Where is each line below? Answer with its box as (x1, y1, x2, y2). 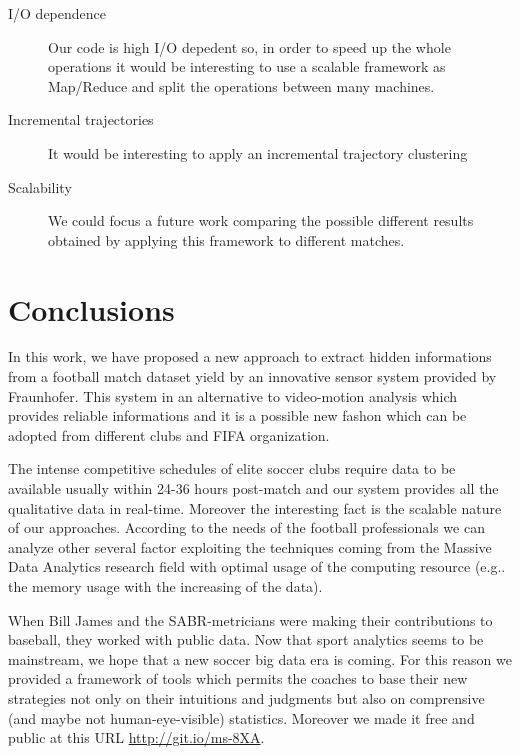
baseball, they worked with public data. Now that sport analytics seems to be (8, 629, 484, 650)
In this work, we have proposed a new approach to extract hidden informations (8, 346, 492, 367)
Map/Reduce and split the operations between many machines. (48, 75, 435, 96)
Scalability (8, 176, 72, 197)
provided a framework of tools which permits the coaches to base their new (8, 668, 468, 689)
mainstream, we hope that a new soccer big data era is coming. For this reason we (8, 648, 512, 669)
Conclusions (8, 288, 175, 329)
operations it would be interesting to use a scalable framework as (48, 56, 446, 77)
